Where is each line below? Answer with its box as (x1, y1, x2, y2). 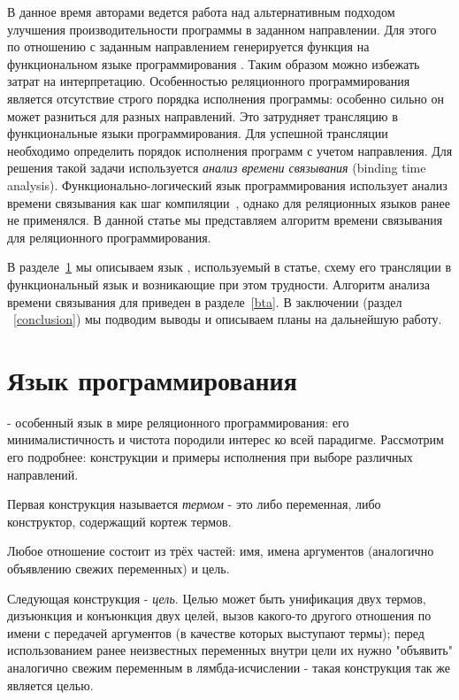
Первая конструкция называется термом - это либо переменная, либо (7, 495, 381, 513)
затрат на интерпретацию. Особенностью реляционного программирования (7, 72, 410, 90)
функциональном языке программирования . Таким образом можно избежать (7, 54, 420, 73)
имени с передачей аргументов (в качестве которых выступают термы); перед (7, 623, 425, 642)
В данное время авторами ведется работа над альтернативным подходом (7, 3, 395, 20)
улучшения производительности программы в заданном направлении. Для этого (7, 19, 437, 38)
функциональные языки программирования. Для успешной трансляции (7, 124, 388, 142)
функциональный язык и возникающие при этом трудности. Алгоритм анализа (7, 274, 430, 293)
